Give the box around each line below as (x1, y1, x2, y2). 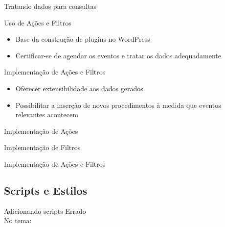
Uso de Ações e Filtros (4, 17, 71, 27)
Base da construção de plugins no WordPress (15, 34, 150, 44)
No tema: (4, 215, 32, 226)
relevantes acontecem (15, 109, 78, 120)
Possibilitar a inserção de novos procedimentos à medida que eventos (15, 100, 221, 110)
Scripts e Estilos (4, 182, 88, 198)
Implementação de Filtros (4, 142, 81, 152)
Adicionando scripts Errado (4, 205, 86, 216)
